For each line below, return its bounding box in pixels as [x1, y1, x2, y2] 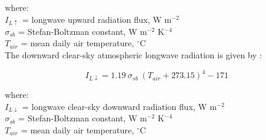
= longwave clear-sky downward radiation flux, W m [22, 100, 217, 112]
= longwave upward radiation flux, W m [22, 13, 172, 25]
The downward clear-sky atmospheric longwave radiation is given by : [5, 48, 262, 61]
